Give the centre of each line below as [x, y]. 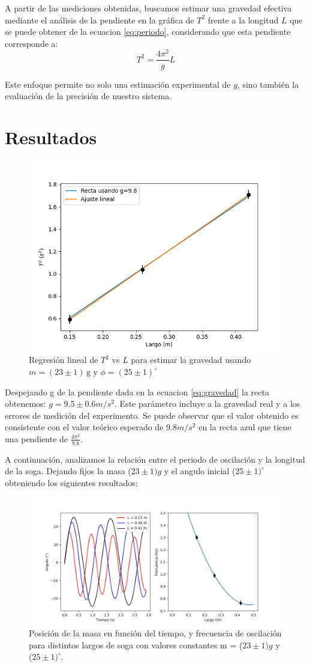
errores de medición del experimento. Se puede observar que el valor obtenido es [152, 415]
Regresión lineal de [64, 360]
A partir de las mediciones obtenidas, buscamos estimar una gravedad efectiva [148, 8]
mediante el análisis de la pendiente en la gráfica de [100, 20]
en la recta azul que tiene [245, 427]
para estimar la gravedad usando [191, 360]
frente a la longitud [243, 20]
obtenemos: [25, 404]
